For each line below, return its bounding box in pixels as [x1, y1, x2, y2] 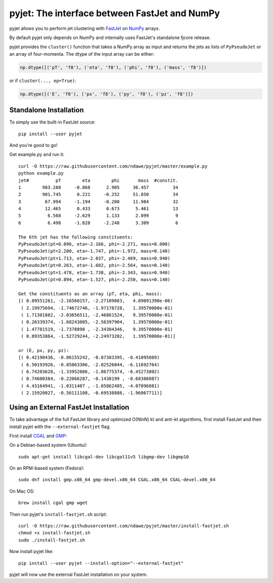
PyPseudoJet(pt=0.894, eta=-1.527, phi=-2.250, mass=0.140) [18, 277, 170, 282]
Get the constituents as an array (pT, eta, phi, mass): [18, 291, 163, 296]
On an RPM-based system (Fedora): [9, 465, 84, 471]
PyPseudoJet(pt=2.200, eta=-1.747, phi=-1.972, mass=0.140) [18, 248, 170, 254]
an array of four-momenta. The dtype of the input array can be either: [9, 51, 155, 57]
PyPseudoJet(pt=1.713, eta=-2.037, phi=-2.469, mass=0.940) [18, 255, 170, 261]
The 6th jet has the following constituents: [18, 234, 133, 240]
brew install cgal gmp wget [18, 500, 88, 506]
